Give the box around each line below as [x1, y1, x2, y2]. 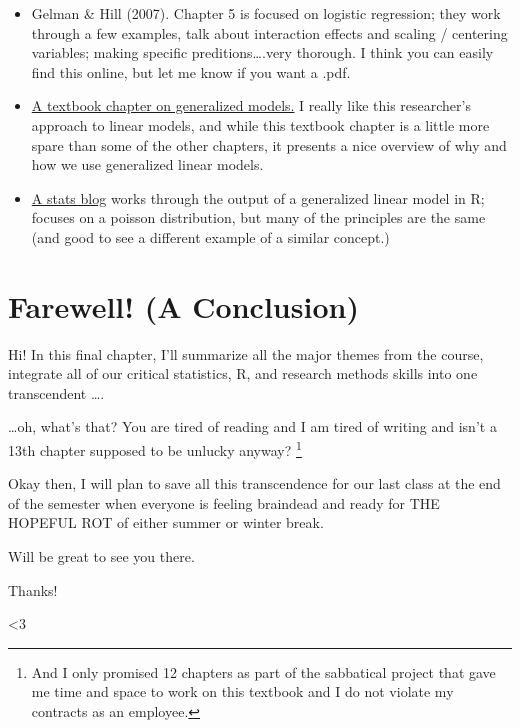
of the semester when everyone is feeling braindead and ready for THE [8, 492, 440, 513]
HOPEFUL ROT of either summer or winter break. [8, 512, 324, 533]
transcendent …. [8, 382, 105, 403]
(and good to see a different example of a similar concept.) [31, 226, 390, 247]
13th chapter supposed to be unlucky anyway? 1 [8, 437, 302, 460]
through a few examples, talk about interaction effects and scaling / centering [31, 22, 508, 43]
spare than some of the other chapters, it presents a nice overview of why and [31, 134, 507, 155]
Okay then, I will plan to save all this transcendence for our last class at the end [8, 473, 501, 494]
